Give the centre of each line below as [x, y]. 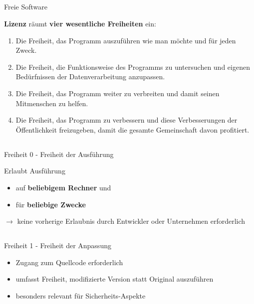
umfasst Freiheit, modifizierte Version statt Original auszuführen [115, 279]
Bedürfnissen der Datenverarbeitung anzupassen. [90, 76]
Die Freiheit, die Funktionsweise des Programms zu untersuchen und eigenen [133, 67]
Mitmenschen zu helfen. [52, 103]
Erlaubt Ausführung [35, 171]
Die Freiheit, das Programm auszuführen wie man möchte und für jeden [126, 40]
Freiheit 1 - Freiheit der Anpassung [58, 245]
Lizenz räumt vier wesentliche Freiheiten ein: [80, 23]
